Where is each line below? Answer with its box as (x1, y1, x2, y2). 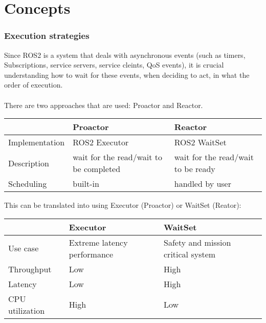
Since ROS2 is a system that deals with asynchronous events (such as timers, (4, 49, 246, 60)
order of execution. (4, 79, 63, 90)
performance (69, 248, 114, 260)
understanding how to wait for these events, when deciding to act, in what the (4, 69, 250, 80)
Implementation (8, 136, 65, 148)
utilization (8, 304, 45, 316)
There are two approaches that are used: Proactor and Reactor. (4, 99, 203, 110)
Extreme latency (69, 236, 128, 248)
